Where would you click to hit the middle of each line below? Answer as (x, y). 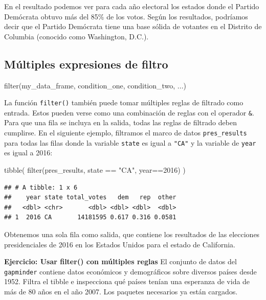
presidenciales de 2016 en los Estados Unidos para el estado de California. (120, 244)
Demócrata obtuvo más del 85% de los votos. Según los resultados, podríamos (126, 16)
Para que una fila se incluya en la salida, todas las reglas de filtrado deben (120, 122)
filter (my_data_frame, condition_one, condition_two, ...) (95, 85)
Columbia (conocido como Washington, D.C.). (76, 36)
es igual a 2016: (28, 153)
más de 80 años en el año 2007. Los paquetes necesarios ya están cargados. (121, 291)
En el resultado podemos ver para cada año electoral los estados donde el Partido (132, 6)
